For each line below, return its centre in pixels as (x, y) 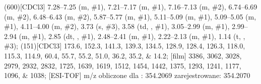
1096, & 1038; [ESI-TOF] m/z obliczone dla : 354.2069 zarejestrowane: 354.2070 (127, 75)
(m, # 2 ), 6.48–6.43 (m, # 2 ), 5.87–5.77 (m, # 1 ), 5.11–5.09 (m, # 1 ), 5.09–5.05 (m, (130, 16)
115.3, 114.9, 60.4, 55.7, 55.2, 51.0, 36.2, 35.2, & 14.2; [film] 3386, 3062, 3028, (123, 55)
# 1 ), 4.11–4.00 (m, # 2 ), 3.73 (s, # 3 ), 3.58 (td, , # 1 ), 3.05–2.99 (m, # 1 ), (117, 26)
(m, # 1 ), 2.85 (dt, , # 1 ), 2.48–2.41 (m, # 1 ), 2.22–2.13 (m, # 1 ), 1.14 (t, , (132, 36)
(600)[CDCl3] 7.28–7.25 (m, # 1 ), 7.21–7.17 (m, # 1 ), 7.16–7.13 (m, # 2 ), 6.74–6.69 (131, 6)
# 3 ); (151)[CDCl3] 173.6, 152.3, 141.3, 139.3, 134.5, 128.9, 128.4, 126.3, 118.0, (125, 46)
